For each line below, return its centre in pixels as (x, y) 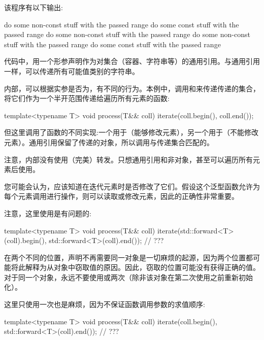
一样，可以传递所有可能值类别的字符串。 (72, 71)
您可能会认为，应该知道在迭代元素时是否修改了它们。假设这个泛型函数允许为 (132, 186)
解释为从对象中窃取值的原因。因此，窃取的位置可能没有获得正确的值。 (142, 267)
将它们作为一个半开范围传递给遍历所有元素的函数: (87, 98)
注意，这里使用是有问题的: (48, 213)
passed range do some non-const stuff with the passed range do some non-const (127, 34)
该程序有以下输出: (34, 7)
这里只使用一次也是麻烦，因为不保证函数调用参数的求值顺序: (105, 304)
